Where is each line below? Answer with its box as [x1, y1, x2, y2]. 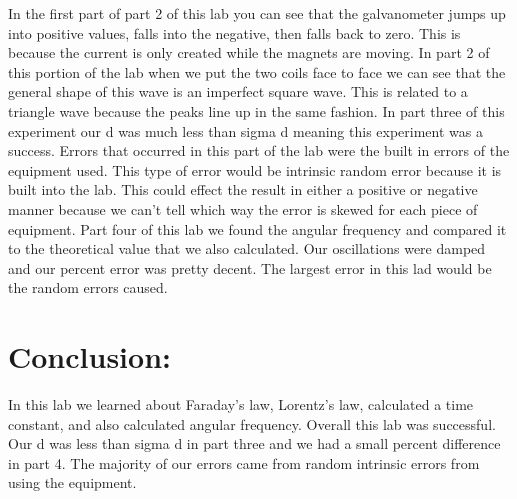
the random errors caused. [8, 277, 168, 298]
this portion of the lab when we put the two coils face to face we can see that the [8, 61, 506, 82]
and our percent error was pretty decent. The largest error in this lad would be [8, 257, 492, 278]
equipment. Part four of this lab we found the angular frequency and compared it [8, 218, 507, 239]
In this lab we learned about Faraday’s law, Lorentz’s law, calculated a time [8, 394, 474, 415]
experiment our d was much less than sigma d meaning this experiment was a [8, 120, 483, 141]
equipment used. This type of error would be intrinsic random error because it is [8, 159, 502, 180]
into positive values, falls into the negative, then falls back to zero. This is [8, 22, 461, 43]
